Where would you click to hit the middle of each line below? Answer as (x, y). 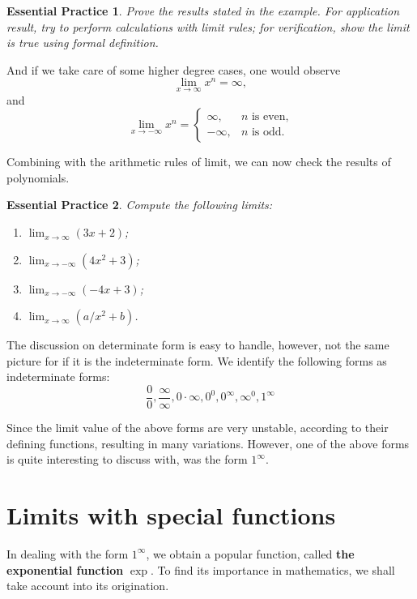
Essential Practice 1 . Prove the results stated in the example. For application (203, 11)
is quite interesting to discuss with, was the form (127, 459)
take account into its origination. (88, 586)
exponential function (65, 569)
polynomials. (38, 177)
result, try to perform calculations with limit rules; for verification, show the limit (208, 26)
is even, (270, 117)
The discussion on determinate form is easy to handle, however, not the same (198, 345)
